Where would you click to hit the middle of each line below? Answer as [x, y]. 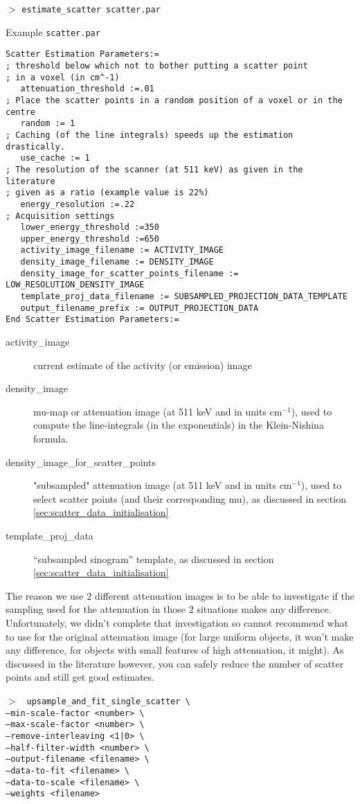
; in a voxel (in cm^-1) [63, 77]
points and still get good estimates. [80, 677]
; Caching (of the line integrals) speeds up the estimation [150, 135]
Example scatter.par [53, 32]
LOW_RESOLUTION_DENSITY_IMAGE [75, 285]
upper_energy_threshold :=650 [90, 239]
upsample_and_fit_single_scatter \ [108, 701]
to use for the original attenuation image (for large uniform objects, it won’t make [180, 636]
